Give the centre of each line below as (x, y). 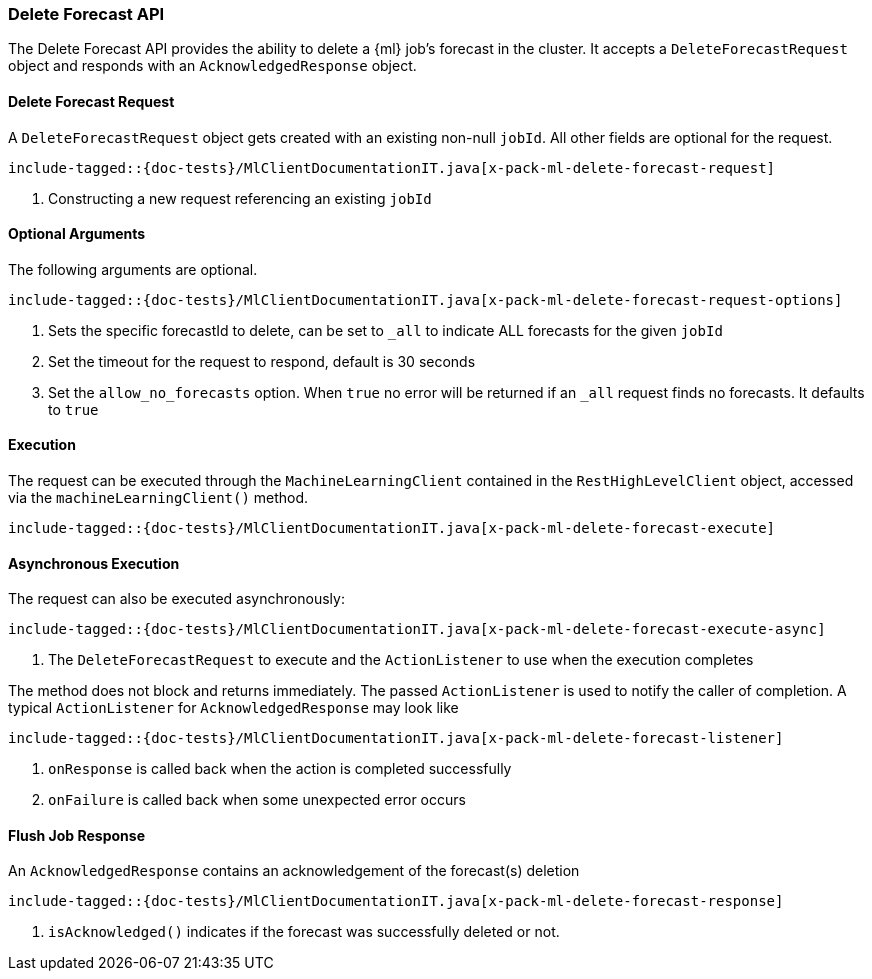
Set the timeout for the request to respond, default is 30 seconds (262, 361)
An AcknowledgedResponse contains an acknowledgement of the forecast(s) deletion (294, 871)
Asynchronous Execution (94, 563)
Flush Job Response (77, 835)
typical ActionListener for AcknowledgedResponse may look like (233, 708)
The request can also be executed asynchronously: (176, 599)
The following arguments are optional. (133, 269)
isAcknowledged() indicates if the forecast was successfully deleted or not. (304, 932)
